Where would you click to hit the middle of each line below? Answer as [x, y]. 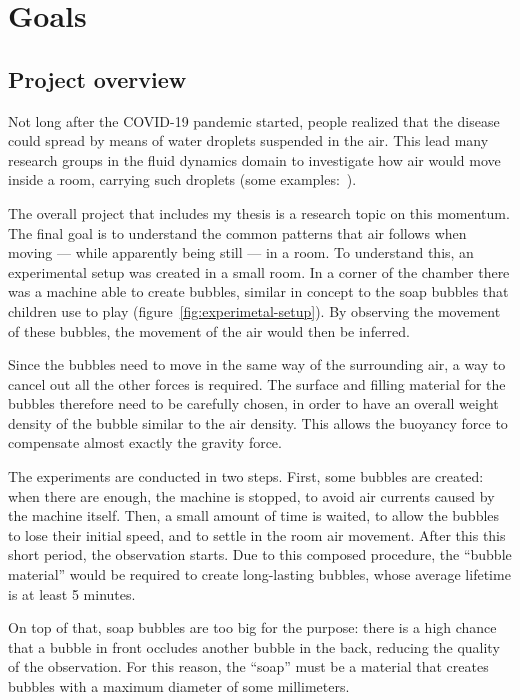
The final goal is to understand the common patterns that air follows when [237, 232]
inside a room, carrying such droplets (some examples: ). [182, 179]
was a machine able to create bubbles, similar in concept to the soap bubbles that [258, 291]
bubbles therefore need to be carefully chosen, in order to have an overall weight [253, 403]
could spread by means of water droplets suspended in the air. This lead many [248, 140]
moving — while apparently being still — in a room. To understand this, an [241, 252]
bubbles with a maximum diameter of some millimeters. [179, 686]
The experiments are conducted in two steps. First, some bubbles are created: [246, 476]
